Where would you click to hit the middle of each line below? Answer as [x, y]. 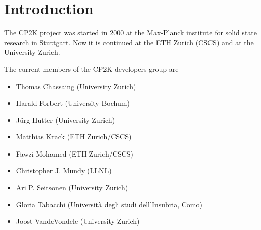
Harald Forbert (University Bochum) [73, 103]
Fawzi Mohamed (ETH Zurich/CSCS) [75, 153]
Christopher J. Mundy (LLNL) [64, 170]
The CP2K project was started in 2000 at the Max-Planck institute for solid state [130, 32]
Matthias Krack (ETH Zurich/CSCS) [74, 137]
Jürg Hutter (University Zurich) [65, 120]
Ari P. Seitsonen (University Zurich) [72, 187]
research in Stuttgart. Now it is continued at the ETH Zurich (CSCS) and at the [129, 42]
